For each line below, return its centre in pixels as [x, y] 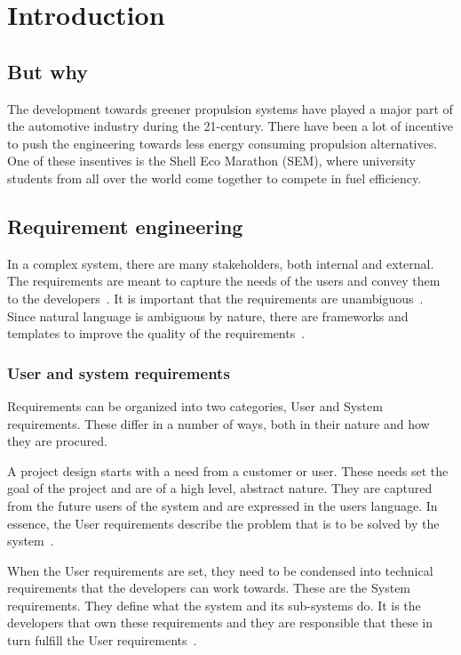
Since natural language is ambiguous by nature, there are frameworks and [208, 315]
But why [48, 71]
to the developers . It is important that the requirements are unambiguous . [215, 298]
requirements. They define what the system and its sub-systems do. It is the [214, 605]
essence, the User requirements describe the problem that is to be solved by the [223, 523]
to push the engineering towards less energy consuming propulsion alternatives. [223, 143]
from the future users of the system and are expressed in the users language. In [223, 505]
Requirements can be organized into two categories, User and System [195, 405]
